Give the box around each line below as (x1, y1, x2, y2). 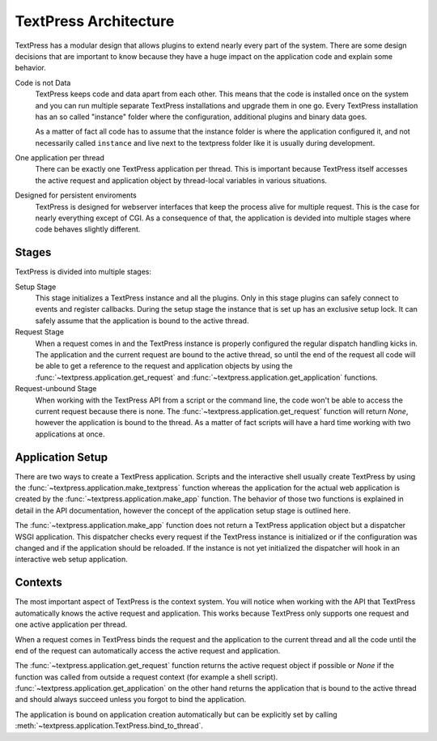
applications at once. (35, 429, 105, 439)
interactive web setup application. (15, 555, 129, 564)
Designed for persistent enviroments (15, 190, 137, 200)
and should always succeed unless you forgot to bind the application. (15, 695, 247, 705)
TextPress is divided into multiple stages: (15, 267, 152, 277)
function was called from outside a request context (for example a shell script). (15, 672, 278, 682)
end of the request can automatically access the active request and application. (15, 645, 281, 655)
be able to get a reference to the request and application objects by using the (35, 361, 293, 371)
